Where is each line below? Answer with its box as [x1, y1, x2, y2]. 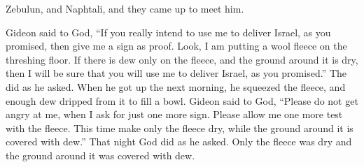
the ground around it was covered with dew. [6, 147, 195, 162]
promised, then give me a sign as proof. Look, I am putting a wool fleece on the [6, 38, 347, 53]
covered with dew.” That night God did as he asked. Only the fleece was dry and [6, 134, 352, 149]
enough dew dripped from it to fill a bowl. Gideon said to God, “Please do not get [6, 93, 358, 108]
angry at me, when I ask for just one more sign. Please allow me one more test [6, 107, 343, 122]
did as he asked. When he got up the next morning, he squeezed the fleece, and [6, 79, 346, 94]
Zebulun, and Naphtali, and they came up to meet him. [6, 1, 244, 15]
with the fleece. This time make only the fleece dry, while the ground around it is [6, 120, 353, 135]
